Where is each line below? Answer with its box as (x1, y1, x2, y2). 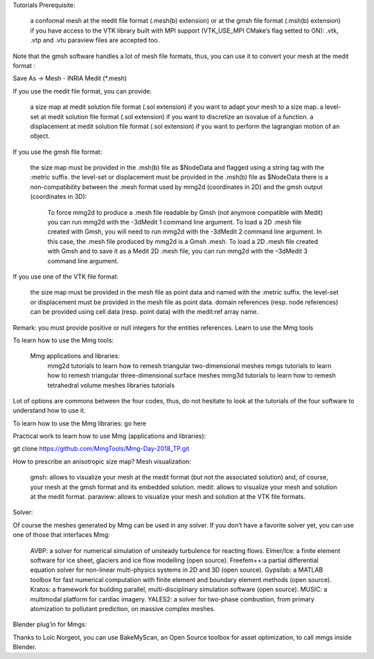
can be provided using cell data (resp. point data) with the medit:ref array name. (30, 308, 259, 316)
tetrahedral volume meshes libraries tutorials (47, 381, 175, 389)
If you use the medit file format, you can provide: (12, 87, 152, 95)
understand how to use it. (12, 406, 86, 415)
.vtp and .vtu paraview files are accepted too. (30, 36, 160, 44)
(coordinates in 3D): (30, 193, 87, 201)
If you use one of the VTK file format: (12, 272, 119, 281)
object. (30, 132, 51, 140)
